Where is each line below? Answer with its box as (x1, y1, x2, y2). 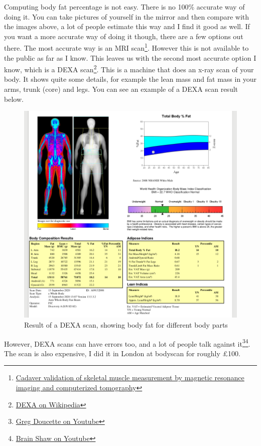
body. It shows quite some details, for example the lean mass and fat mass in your (4, 74, 257, 84)
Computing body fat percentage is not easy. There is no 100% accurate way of (4, 2, 245, 12)
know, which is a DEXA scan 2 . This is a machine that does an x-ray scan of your (4, 63, 254, 74)
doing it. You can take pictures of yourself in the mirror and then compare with (4, 11, 249, 22)
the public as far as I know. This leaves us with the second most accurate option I (4, 52, 256, 63)
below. (4, 93, 24, 104)
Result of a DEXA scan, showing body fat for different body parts (24, 320, 228, 330)
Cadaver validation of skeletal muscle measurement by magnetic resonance (16, 372, 244, 383)
